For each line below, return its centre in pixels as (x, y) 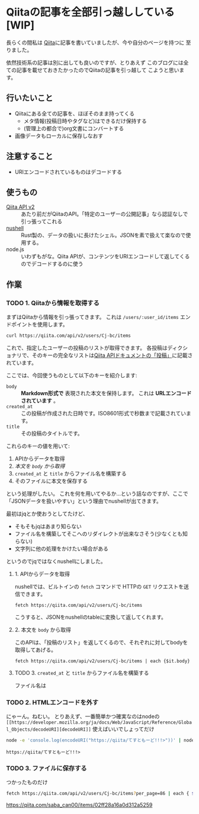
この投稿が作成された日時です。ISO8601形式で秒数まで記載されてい (104, 413)
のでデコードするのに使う (52, 264)
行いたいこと (30, 98)
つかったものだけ (27, 782)
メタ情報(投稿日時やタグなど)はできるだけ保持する (85, 121)
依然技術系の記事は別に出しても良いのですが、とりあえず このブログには (95, 62)
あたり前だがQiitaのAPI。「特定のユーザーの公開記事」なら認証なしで (105, 214)
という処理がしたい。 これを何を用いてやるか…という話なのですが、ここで (97, 493)
